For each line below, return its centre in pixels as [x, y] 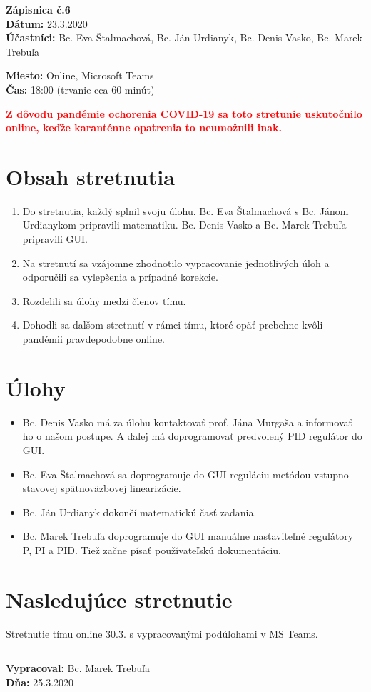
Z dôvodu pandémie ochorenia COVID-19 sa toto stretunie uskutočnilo [184, 113]
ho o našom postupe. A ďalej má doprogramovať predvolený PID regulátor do [192, 436]
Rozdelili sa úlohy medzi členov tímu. [104, 300]
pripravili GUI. [55, 239]
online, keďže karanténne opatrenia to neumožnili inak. [144, 127]
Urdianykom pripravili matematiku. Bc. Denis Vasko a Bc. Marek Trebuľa [184, 225]
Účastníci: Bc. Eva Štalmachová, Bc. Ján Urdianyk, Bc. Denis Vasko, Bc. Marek [184, 37]
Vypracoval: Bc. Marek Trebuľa [78, 668]
